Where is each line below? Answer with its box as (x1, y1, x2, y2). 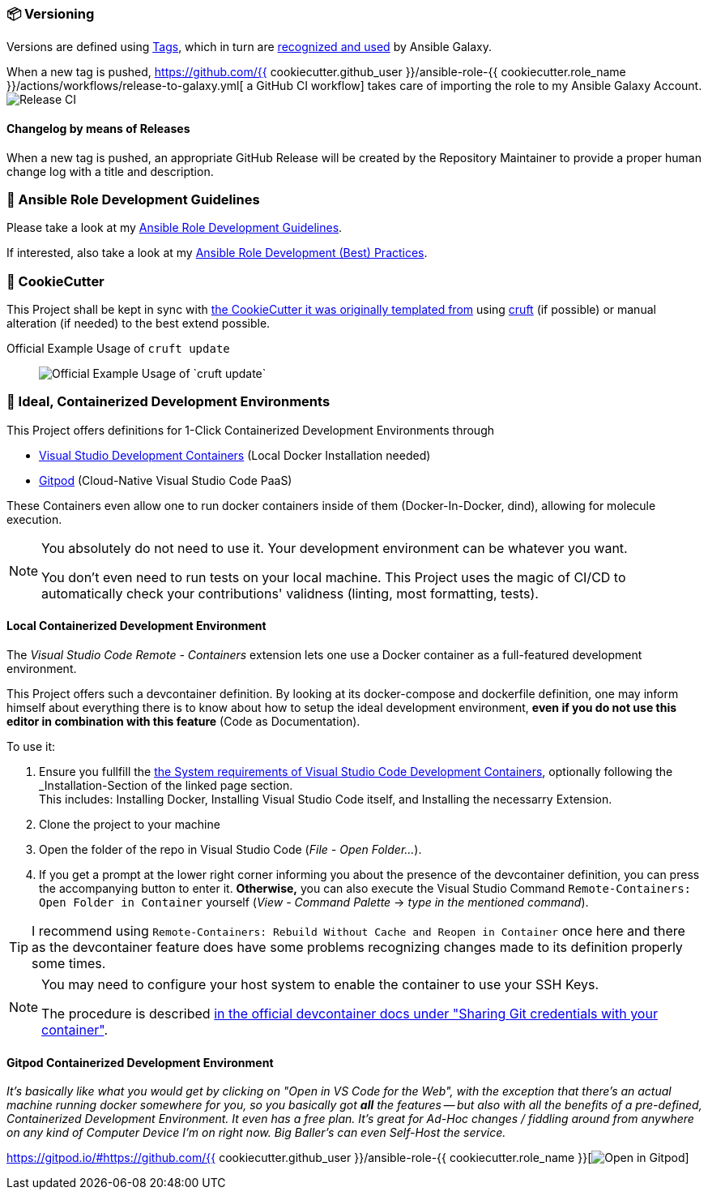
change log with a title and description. (6, 164, 214, 178)
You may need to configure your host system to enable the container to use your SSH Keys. (41, 976, 599, 993)
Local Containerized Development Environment (6, 619, 267, 633)
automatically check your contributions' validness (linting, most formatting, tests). (41, 585, 539, 602)
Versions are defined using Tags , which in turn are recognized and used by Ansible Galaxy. (6, 40, 492, 54)
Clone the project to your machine (39, 817, 220, 832)
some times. (32, 955, 106, 972)
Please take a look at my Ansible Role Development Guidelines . (6, 221, 343, 235)
